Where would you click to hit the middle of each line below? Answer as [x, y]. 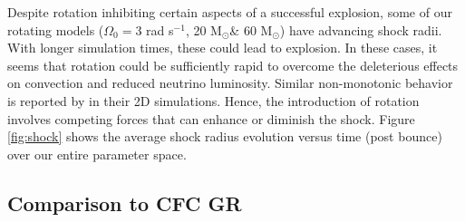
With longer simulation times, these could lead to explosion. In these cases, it [223, 48]
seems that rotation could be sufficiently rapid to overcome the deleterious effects [233, 65]
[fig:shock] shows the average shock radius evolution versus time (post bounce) [225, 136]
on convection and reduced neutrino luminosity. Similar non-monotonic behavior [230, 83]
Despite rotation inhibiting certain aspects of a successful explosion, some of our [230, 12]
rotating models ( [56, 29]
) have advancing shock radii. [361, 29]
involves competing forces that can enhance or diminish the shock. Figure [211, 118]
